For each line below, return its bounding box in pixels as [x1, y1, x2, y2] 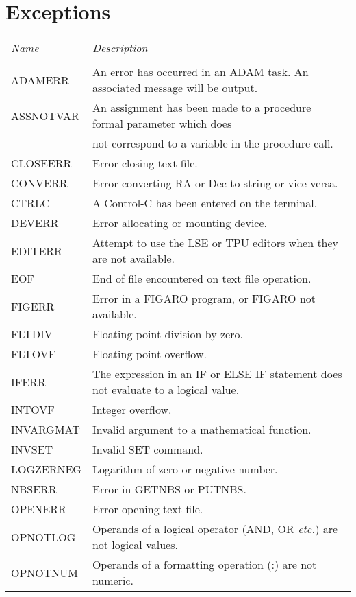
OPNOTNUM [11, 564, 79, 581]
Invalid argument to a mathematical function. [92, 421, 311, 438]
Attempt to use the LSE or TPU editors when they [92, 235, 339, 251]
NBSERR [11, 481, 57, 497]
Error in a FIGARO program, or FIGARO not [92, 290, 316, 307]
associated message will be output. [92, 80, 258, 96]
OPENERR [11, 501, 66, 517]
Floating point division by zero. [92, 326, 243, 342]
